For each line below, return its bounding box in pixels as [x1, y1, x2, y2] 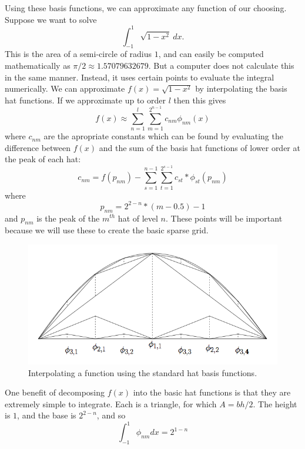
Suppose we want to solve [5, 13, 97, 25]
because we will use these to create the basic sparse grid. [5, 224, 209, 236]
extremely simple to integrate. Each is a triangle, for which [5, 397, 217, 410]
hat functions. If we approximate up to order [5, 93, 166, 106]
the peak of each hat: [5, 153, 81, 165]
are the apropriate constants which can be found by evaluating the [43, 130, 283, 142]
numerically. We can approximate [5, 82, 125, 95]
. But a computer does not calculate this [148, 59, 294, 72]
